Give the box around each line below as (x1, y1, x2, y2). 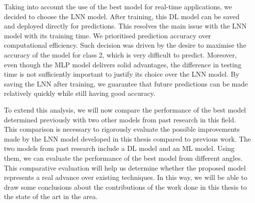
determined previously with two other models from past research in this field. (4, 114, 236, 124)
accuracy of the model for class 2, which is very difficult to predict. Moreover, (4, 49, 237, 59)
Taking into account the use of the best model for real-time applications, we (4, 1, 232, 11)
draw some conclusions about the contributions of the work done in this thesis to (4, 181, 247, 192)
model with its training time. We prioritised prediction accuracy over (4, 30, 211, 40)
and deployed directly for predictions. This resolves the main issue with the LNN (4, 21, 247, 31)
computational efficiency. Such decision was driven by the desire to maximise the (4, 40, 246, 50)
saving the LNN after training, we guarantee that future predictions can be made (4, 78, 248, 88)
